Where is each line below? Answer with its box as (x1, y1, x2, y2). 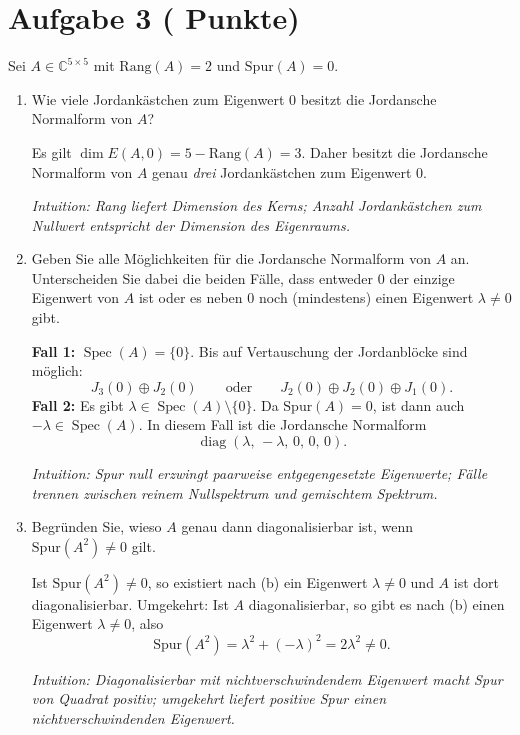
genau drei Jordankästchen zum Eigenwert (152, 161, 412, 182)
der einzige (389, 267, 455, 288)
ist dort (453, 571, 500, 592)
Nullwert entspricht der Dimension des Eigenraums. (31, 214, 350, 235)
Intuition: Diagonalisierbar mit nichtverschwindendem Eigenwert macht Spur (31, 668, 503, 689)
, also (131, 613, 164, 634)
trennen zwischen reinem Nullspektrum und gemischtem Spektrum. (31, 482, 438, 503)
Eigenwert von (31, 287, 120, 308)
